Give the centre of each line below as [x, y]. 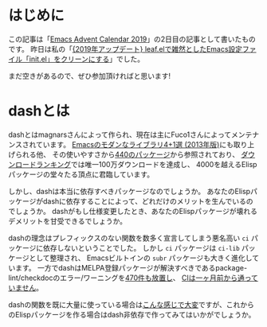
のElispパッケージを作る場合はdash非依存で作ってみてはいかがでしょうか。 [132, 314]
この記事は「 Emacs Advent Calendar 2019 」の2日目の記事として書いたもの [132, 39]
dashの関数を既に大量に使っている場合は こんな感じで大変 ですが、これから [132, 304]
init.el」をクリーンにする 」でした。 [87, 59]
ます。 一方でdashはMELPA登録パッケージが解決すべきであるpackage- [131, 267]
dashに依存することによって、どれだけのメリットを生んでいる [145, 201]
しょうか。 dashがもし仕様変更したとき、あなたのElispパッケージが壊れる [136, 211]
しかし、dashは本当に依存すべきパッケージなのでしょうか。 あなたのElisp [130, 191]
